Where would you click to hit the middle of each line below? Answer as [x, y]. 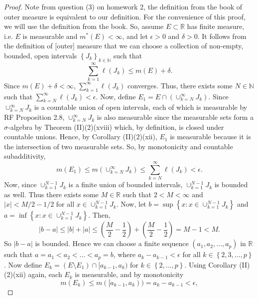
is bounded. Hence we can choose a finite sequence [112, 243]
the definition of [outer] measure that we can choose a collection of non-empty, [124, 46]
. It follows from [222, 36]
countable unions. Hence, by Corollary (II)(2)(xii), [81, 137]
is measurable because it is [210, 137]
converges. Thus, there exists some [180, 85]
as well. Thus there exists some [51, 194]
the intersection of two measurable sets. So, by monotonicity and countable [119, 146]
